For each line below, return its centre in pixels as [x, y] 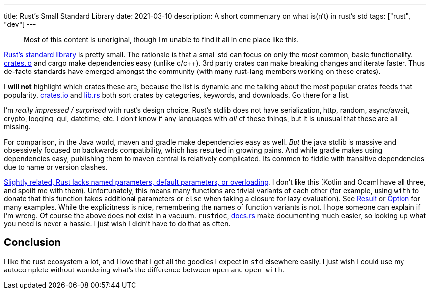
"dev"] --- [20, 24]
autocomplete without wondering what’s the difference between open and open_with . [144, 269]
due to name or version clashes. [56, 167]
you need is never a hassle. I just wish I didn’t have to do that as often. [117, 224]
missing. [17, 127]
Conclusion [33, 243]
